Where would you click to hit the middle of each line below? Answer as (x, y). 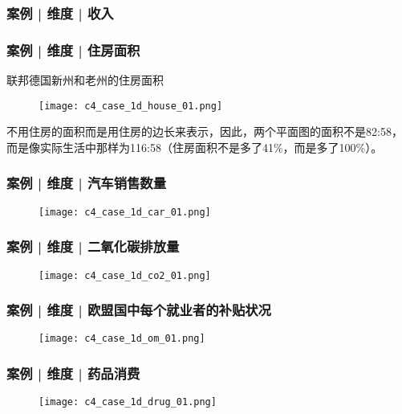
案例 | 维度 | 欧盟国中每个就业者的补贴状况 (139, 310)
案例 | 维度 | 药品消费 (73, 373)
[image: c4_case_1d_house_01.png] (131, 106)
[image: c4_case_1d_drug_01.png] (128, 402)
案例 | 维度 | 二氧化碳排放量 (93, 246)
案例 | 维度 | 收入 (60, 12)
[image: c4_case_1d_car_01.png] (125, 212)
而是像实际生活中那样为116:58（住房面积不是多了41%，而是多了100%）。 (195, 147)
